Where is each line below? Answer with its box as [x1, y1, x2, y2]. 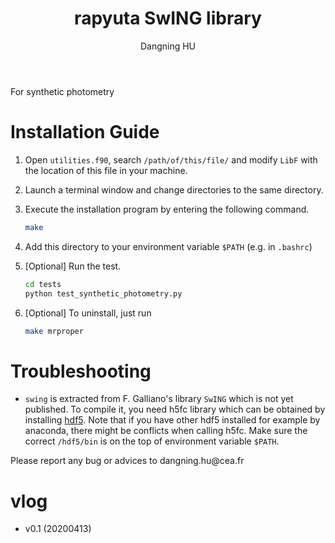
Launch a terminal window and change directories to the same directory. [24, 183, 324, 196]
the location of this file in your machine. [24, 164, 188, 176]
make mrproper [24, 326, 84, 336]
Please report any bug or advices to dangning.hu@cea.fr [10, 455, 245, 467]
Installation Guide [10, 121, 160, 144]
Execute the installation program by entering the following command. [24, 203, 310, 215]
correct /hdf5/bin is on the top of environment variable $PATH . [24, 435, 280, 447]
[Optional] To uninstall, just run [24, 307, 152, 319]
